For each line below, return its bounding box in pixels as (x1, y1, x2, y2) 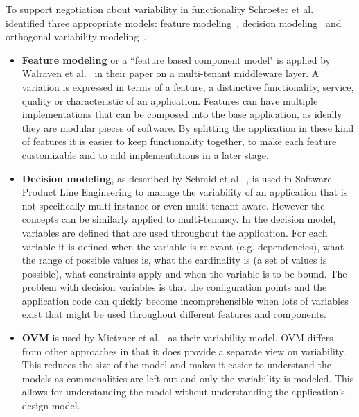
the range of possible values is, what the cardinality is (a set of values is (21, 253, 327, 267)
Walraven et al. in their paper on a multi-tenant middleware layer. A (21, 66, 319, 80)
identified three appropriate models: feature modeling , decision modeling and (6, 15, 342, 30)
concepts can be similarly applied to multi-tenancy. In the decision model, (21, 212, 336, 226)
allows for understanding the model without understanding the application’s (21, 384, 345, 399)
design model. (21, 398, 80, 413)
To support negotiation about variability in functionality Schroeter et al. (6, 2, 314, 16)
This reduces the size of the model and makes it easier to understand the (21, 357, 331, 372)
